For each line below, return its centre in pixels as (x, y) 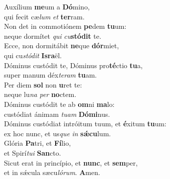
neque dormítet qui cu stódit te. (53, 36)
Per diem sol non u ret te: (43, 84)
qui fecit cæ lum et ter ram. (44, 16)
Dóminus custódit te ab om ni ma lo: (59, 104)
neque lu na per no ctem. (40, 94)
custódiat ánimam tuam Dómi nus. (57, 114)
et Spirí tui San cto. (33, 152)
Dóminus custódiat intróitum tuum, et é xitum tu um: (85, 124)
